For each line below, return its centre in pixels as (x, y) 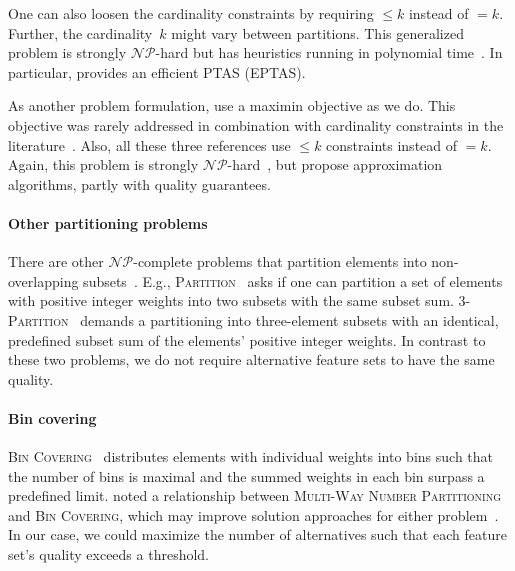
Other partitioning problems (108, 222)
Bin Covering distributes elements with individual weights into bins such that (251, 456)
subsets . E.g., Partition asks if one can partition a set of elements (293, 280)
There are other (56, 261)
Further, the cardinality (80, 32)
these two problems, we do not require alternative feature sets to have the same (251, 359)
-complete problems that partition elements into (280, 261)
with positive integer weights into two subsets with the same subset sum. (231, 300)
